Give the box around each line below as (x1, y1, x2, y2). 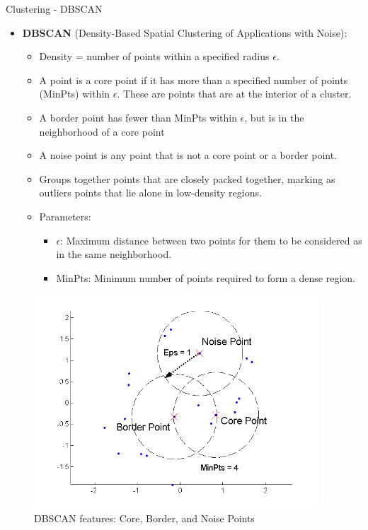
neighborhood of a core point (39, 124, 165, 139)
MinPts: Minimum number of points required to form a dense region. (56, 270, 355, 285)
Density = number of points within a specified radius (39, 49, 270, 64)
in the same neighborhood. (56, 247, 172, 261)
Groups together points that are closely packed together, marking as (39, 171, 335, 186)
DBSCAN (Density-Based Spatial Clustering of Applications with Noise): (22, 25, 347, 40)
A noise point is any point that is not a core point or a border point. (39, 148, 338, 163)
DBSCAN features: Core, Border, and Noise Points (34, 511, 255, 525)
